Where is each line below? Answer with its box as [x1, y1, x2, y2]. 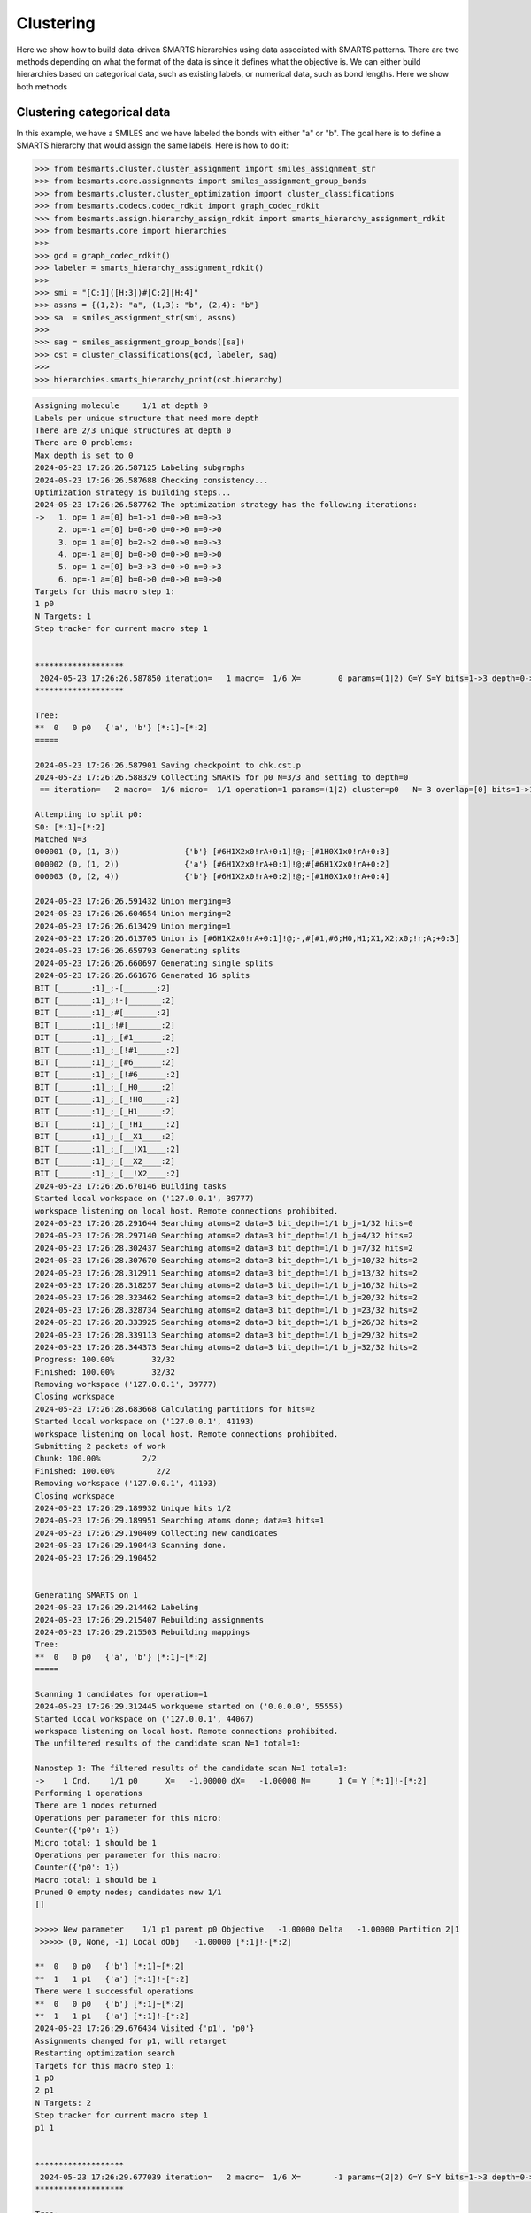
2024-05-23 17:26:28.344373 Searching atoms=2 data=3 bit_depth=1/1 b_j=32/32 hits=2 [35, 1342, 418, 1352]
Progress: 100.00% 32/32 [35, 1354, 176, 1365]
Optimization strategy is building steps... [35, 487, 232, 497]
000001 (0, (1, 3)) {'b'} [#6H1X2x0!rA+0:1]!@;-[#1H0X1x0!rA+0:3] [35, 846, 390, 857]
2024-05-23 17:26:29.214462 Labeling [35, 1602, 199, 1613]
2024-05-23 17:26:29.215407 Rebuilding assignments [35, 1615, 265, 1624]
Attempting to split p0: [35, 810, 143, 820]
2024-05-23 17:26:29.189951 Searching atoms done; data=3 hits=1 [35, 1515, 325, 1526]
